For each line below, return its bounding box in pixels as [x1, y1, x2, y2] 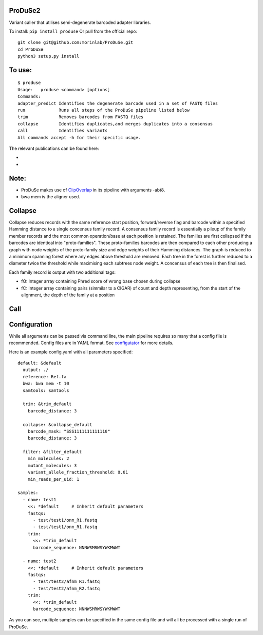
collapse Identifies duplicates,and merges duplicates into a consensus [18, 121, 213, 126]
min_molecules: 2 [27, 456, 69, 461]
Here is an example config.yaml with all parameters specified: [9, 349, 133, 355]
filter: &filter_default [22, 449, 82, 455]
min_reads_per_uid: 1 [27, 476, 80, 482]
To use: [9, 66, 32, 74]
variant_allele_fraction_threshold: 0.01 [27, 470, 129, 475]
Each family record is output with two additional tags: [9, 269, 116, 275]
